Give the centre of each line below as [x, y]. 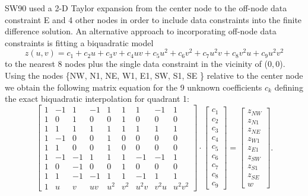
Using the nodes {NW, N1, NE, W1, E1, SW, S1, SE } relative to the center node [154, 75]
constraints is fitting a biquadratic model [79, 42]
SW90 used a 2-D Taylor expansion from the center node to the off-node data [146, 8]
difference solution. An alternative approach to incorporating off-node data [141, 31]
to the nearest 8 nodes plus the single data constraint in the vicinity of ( [136, 64]
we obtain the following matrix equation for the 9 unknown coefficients [134, 87]
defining [289, 87]
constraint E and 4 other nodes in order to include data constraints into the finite [153, 19]
